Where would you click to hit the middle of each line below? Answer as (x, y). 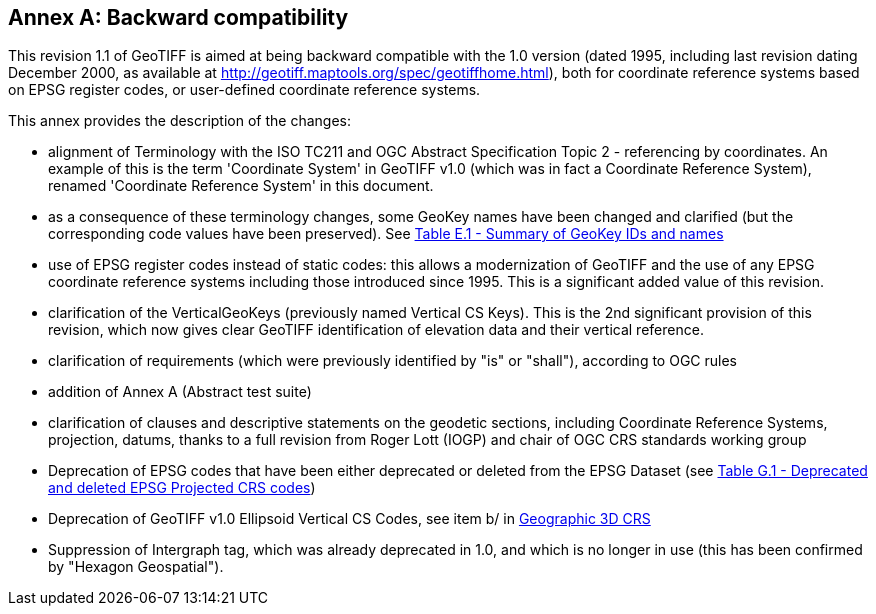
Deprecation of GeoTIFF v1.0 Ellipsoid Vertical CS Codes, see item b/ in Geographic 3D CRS (349, 519)
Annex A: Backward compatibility (178, 17)
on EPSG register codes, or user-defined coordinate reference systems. (244, 90)
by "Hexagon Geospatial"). (136, 567)
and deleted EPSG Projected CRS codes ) (182, 488)
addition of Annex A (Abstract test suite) (180, 392)
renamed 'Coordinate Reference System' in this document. (241, 186)
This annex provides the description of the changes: (179, 121)
